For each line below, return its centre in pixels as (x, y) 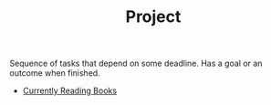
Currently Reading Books (69, 91)
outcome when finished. (55, 73)
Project (153, 17)
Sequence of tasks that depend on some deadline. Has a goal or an (136, 63)
